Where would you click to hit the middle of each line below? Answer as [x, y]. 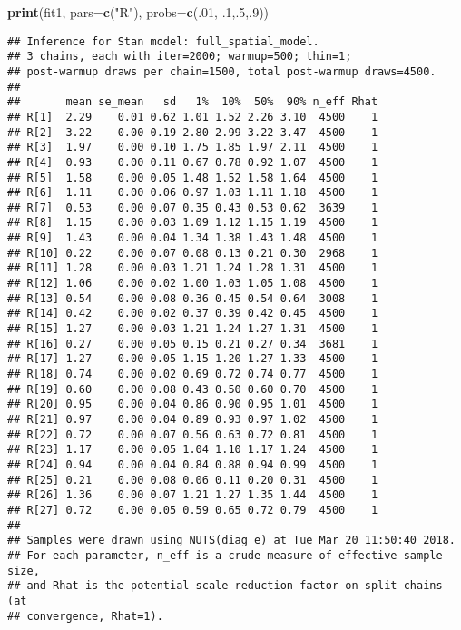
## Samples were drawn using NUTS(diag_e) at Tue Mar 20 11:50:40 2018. [231, 541]
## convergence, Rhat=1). [85, 616]
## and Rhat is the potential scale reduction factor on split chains [225, 586]
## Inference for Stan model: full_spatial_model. [163, 41]
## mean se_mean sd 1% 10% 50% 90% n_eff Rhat [193, 102]
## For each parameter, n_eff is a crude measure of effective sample [225, 555]
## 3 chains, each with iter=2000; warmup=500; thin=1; [180, 57]
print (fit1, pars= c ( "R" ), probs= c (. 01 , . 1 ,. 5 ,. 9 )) [138, 12]
